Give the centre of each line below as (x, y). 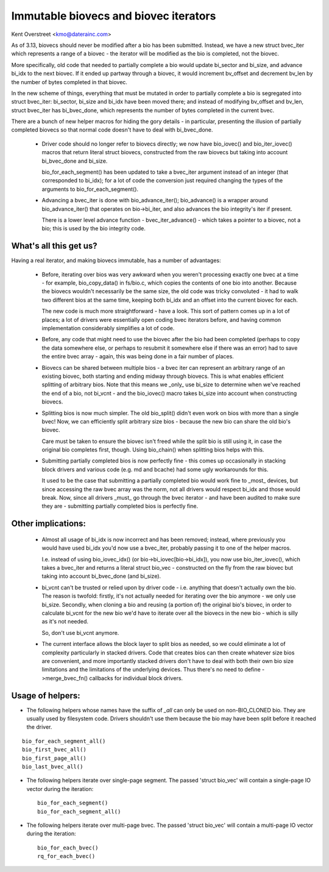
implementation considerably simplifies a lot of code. (108, 328)
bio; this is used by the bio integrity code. (94, 229)
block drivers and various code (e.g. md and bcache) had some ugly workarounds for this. (155, 469)
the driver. (39, 727)
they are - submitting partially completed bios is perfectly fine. (120, 506)
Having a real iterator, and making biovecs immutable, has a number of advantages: (116, 261)
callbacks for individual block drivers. (136, 678)
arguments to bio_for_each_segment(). (90, 189)
